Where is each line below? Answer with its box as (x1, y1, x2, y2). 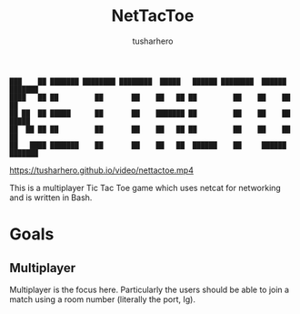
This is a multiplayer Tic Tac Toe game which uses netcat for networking (9, 182, 282, 193)
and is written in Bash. (9, 192, 93, 203)
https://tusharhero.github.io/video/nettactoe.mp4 (9, 165, 194, 176)
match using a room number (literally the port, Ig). (9, 293, 195, 305)
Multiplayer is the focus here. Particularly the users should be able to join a (9, 284, 289, 295)
